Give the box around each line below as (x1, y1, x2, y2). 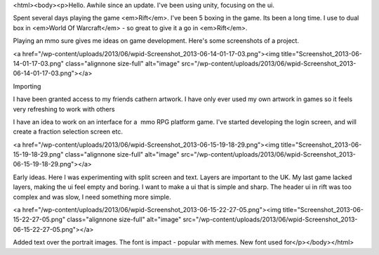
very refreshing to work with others (13, 105, 115, 113)
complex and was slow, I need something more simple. (13, 192, 171, 201)
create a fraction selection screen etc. (13, 127, 123, 136)
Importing (13, 81, 41, 91)
